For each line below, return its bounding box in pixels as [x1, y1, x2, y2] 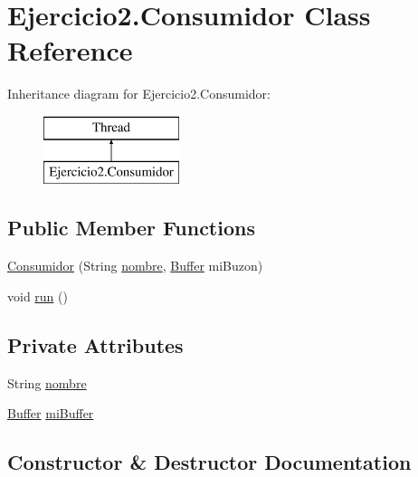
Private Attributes [7, 330, 184, 358]
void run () [7, 286, 68, 305]
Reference [7, 32, 133, 69]
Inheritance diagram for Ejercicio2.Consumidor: [7, 84, 271, 103]
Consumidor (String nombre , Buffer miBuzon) [7, 256, 263, 275]
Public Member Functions [7, 214, 255, 242]
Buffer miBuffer [7, 404, 94, 423]
